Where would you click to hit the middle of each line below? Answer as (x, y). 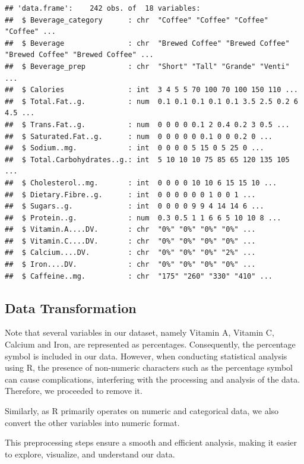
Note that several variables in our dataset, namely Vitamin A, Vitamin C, (140, 332)
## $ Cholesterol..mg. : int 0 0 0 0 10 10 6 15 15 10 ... (141, 183)
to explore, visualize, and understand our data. (90, 454)
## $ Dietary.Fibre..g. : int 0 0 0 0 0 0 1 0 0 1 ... (130, 195)
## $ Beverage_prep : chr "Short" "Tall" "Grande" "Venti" (147, 66)
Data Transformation (71, 307)
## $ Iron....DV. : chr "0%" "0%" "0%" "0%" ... (130, 265)
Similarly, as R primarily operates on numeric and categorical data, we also (142, 411)
